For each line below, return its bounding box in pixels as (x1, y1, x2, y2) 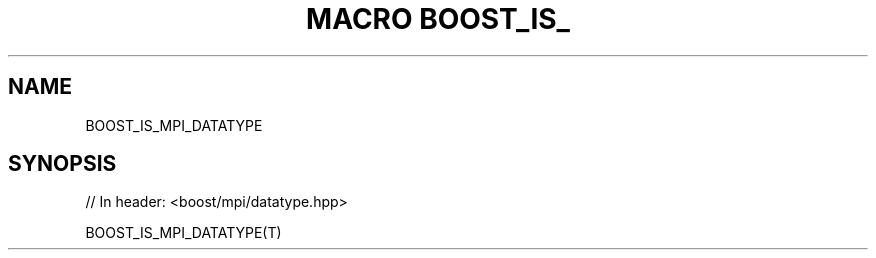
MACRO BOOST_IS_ (306, 2, 570, 36)
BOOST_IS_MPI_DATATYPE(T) (85, 224, 282, 242)
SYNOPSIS (8, 151, 117, 177)
